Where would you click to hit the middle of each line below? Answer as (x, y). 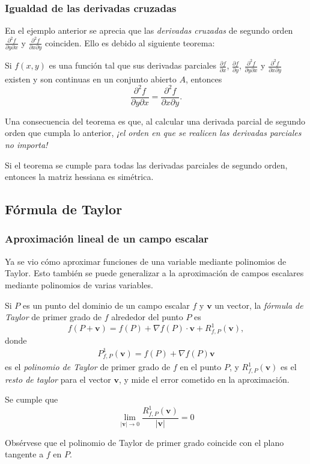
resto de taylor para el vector (58, 379)
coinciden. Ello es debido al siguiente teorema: (130, 42)
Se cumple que (32, 399)
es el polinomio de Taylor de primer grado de (88, 367)
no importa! (26, 144)
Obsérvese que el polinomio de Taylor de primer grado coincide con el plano (144, 442)
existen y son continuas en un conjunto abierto (91, 79)
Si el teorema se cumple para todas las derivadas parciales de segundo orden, (146, 165)
